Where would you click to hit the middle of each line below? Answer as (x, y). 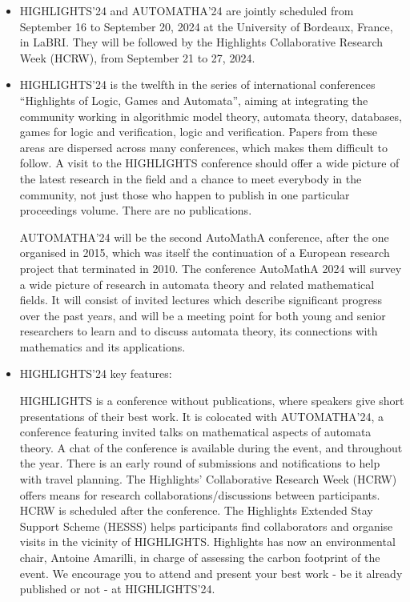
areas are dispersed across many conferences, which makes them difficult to (203, 147)
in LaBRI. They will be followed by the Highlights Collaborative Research (201, 42)
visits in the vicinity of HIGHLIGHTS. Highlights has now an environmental (207, 542)
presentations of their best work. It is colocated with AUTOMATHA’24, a (202, 416)
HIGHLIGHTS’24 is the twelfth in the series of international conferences (197, 84)
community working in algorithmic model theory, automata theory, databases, (211, 116)
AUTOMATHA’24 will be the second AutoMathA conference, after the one (204, 237)
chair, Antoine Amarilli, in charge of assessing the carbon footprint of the (200, 557)
